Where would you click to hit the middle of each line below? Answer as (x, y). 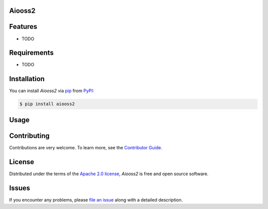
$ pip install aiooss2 (47, 104)
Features (23, 27)
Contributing (29, 136)
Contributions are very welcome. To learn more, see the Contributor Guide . (86, 147)
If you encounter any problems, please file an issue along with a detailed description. (96, 200)
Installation (27, 79)
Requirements (32, 53)
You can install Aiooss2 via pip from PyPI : (52, 91)
